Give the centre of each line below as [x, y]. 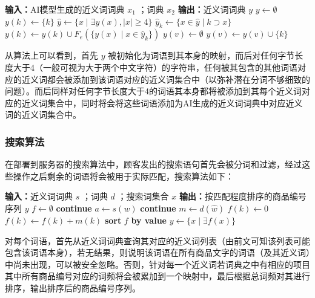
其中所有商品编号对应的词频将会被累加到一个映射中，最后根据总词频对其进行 [157, 276]
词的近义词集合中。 [43, 115]
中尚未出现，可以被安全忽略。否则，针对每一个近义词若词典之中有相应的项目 [157, 264]
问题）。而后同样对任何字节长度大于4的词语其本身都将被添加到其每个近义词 [153, 91]
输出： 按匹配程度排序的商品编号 [243, 196]
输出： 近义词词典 [212, 9]
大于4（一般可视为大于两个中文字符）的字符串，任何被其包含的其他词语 [155, 67]
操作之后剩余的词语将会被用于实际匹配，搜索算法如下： [123, 176]
